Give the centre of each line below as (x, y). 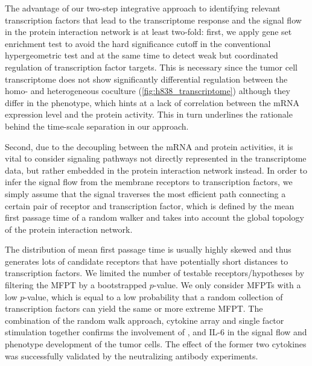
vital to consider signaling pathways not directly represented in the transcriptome (156, 158)
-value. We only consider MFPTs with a (227, 285)
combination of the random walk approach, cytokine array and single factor (145, 320)
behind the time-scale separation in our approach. (97, 126)
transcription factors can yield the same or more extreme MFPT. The (134, 308)
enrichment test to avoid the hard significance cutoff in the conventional (138, 43)
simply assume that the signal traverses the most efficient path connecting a (145, 193)
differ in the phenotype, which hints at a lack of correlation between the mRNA (152, 102)
